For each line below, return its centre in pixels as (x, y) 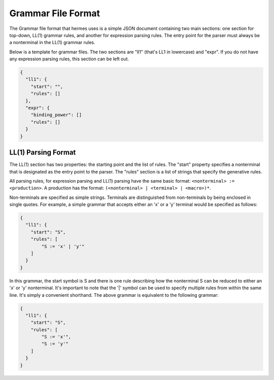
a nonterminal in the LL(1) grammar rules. (53, 43)
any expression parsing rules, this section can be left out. (69, 59)
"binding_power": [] (56, 115)
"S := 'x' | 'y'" (63, 246)
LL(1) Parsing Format (43, 152)
